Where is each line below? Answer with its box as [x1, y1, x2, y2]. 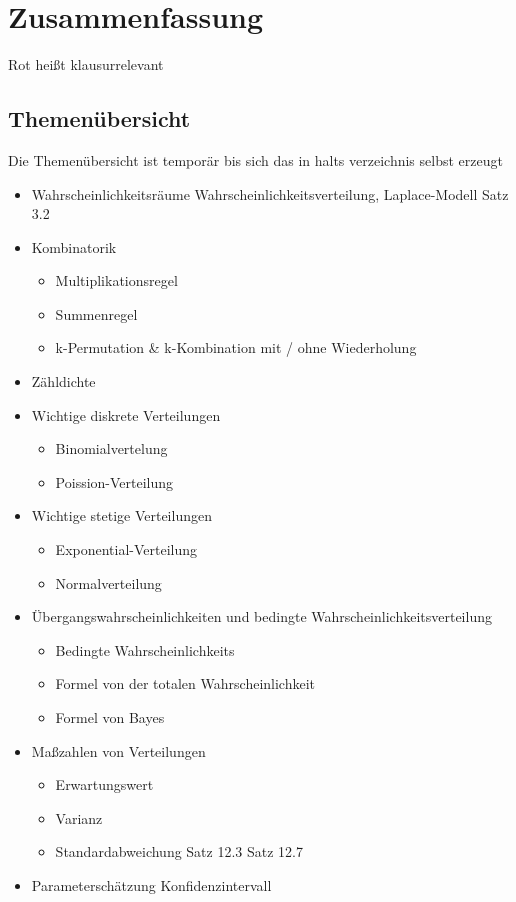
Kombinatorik [31, 236, 117, 257]
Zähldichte [31, 371, 96, 392]
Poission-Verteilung [55, 471, 174, 492]
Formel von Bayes [55, 707, 165, 728]
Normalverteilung [55, 572, 162, 593]
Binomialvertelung [55, 438, 168, 459]
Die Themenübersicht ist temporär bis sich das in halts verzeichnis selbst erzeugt [8, 149, 503, 170]
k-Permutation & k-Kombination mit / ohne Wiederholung [55, 337, 417, 358]
